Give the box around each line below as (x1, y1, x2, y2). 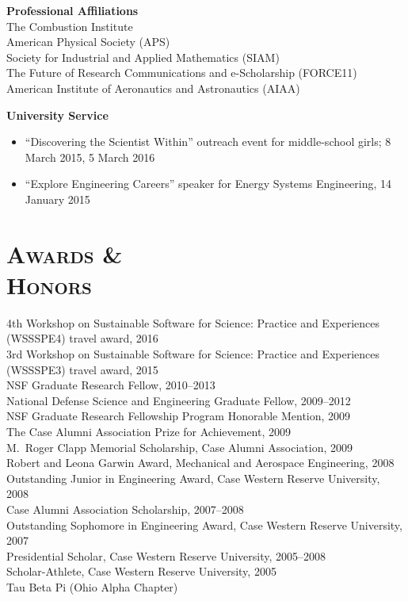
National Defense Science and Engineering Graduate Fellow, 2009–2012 (6, 392, 351, 408)
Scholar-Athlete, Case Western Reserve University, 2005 (6, 563, 276, 580)
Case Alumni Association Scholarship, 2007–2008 (6, 500, 244, 517)
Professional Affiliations (6, 2, 139, 18)
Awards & (6, 237, 123, 270)
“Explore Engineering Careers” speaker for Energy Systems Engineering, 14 (25, 175, 392, 192)
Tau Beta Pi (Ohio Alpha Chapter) (6, 578, 178, 595)
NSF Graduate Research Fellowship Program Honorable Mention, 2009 (6, 408, 351, 424)
